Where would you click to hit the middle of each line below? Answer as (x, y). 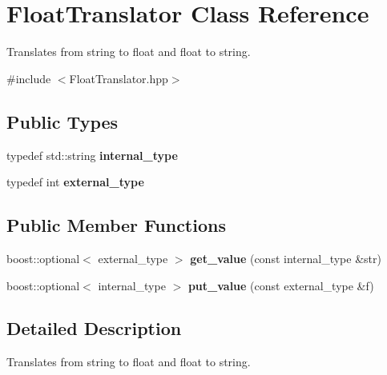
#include (29, 78)
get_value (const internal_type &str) (286, 258)
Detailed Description (94, 328)
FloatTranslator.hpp (119, 78)
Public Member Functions (116, 225)
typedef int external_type (75, 182)
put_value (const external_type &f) (281, 285)
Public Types (62, 121)
